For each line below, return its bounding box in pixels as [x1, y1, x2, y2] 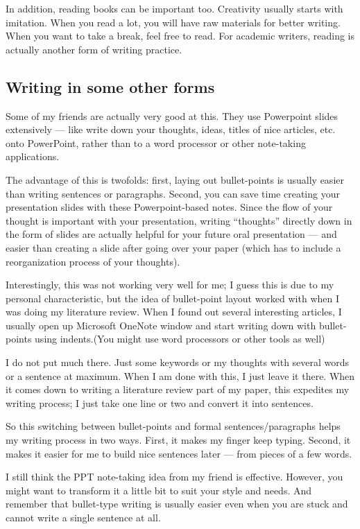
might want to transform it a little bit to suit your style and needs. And [6, 483, 312, 497]
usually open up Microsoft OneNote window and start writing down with [6, 318, 316, 332]
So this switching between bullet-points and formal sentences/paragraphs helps [6, 419, 341, 433]
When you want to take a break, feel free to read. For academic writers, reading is [6, 28, 355, 43]
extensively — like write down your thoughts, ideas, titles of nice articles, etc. [6, 122, 336, 137]
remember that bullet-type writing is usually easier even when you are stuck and [6, 496, 348, 511]
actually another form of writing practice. [6, 42, 182, 56]
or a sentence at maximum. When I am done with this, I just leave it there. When [6, 368, 355, 383]
